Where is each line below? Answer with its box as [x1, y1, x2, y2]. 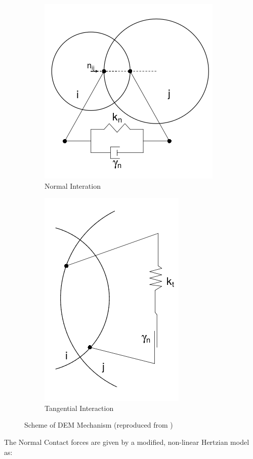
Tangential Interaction [45, 402, 114, 413]
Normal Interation [45, 180, 101, 191]
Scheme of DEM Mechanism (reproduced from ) [24, 420, 173, 430]
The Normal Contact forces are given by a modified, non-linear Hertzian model [4, 436, 249, 447]
